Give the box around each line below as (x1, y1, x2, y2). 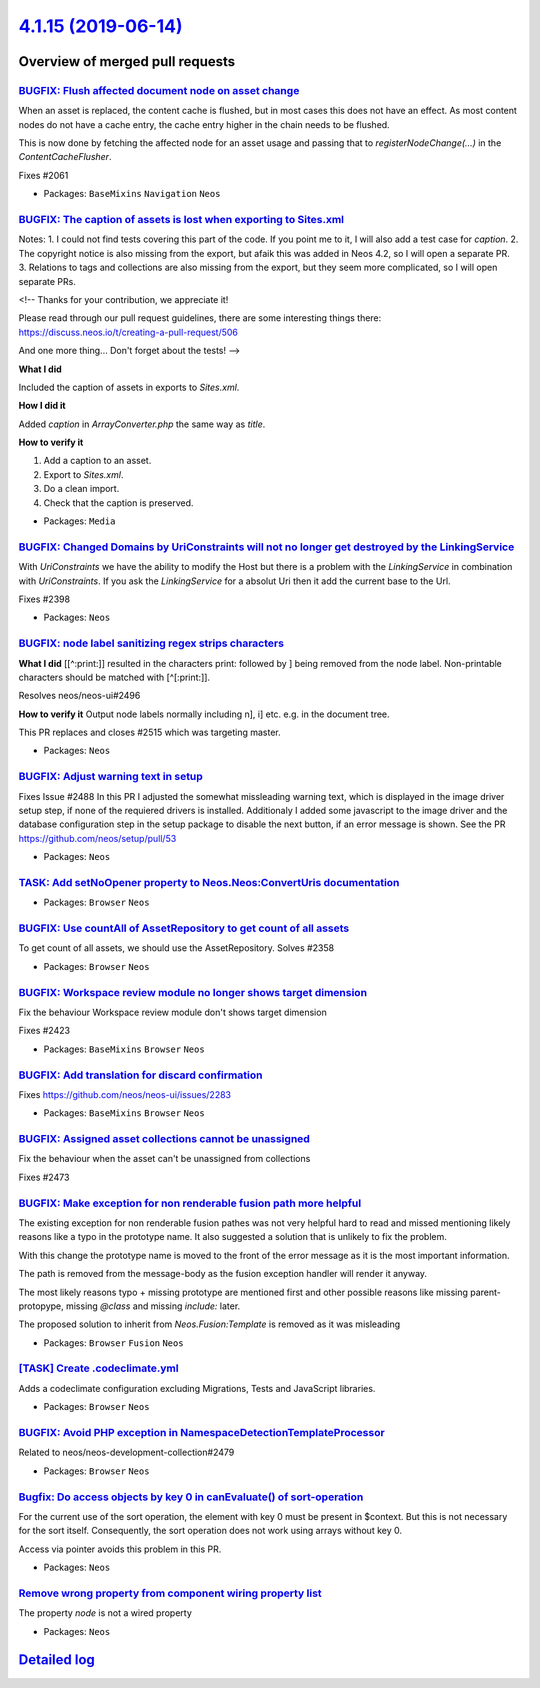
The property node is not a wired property (18, 1607, 192, 1619)
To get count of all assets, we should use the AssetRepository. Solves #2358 (18, 942, 335, 954)
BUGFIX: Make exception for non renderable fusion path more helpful (18, 1196, 362, 1210)
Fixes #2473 (18, 1171, 70, 1183)
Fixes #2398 (18, 593, 70, 605)
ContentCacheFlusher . (18, 151, 112, 163)
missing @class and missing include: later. (65, 1300, 241, 1312)
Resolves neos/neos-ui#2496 (18, 690, 141, 702)
